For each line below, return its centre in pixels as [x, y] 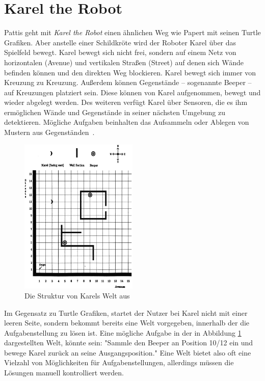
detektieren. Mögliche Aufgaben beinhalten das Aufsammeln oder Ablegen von [127, 122]
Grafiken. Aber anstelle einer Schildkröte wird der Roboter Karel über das [120, 42]
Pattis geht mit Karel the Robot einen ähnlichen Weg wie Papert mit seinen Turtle [132, 32]
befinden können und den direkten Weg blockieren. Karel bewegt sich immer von [130, 72]
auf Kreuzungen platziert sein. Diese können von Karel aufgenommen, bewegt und [132, 92]
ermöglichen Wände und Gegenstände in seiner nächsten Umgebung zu [115, 112]
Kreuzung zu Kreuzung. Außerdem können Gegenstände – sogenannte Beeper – [128, 82]
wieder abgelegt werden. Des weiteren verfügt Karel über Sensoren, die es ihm [126, 102]
